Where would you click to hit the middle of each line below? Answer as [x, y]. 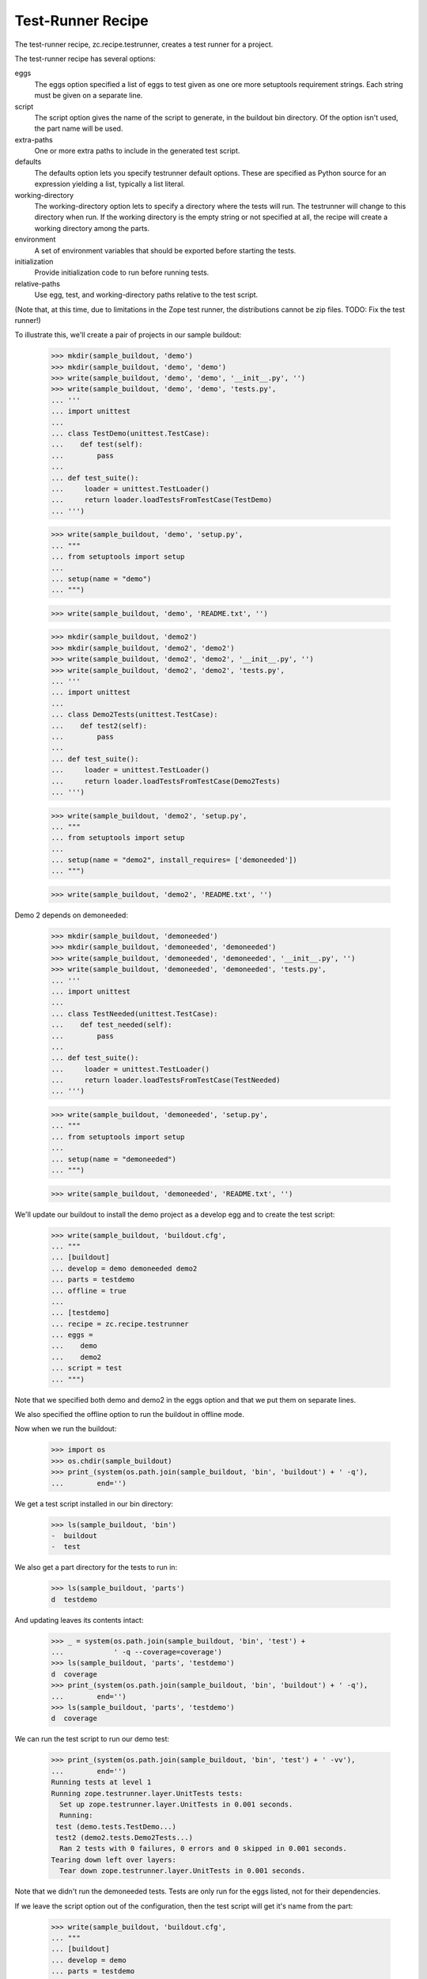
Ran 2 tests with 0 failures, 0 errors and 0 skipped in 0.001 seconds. [204, 1849]
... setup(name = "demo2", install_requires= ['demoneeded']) [174, 860]
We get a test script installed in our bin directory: [94, 1503]
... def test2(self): [99, 726]
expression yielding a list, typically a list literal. [110, 184]
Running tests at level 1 [101, 1782]
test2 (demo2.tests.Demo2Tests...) [125, 1838]
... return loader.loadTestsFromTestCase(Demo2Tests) [166, 781]
